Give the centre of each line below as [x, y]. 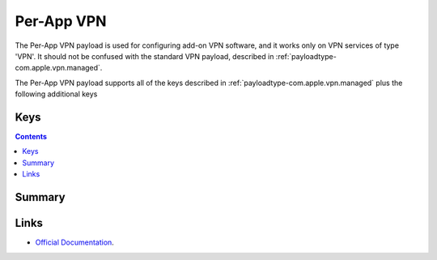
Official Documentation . [75, 242]
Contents [31, 137]
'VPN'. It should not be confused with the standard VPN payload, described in [144, 56]
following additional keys [56, 94]
